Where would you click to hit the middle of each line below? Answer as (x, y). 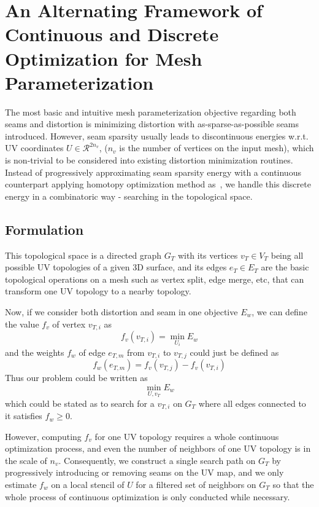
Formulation (44, 229)
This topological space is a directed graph (83, 255)
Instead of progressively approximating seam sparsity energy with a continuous (153, 172)
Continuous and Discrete (112, 34)
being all (287, 255)
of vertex (69, 324)
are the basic (285, 267)
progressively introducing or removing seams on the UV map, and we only (144, 472)
